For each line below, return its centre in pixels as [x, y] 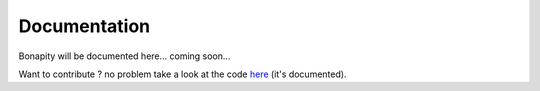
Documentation [84, 26]
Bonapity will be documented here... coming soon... [124, 56]
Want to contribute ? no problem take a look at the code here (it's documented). [182, 74]
